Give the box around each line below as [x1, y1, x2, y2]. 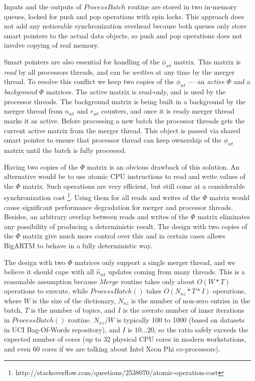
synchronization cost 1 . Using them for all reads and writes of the [4, 191, 201, 202]
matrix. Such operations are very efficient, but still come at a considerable [23, 180, 245, 191]
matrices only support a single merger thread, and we [74, 257, 235, 267]
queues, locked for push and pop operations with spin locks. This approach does [4, 11, 244, 21]
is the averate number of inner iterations [123, 305, 245, 315]
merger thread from [4, 106, 63, 116]
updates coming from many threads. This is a [108, 266, 245, 277]
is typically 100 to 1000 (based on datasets [117, 315, 245, 325]
